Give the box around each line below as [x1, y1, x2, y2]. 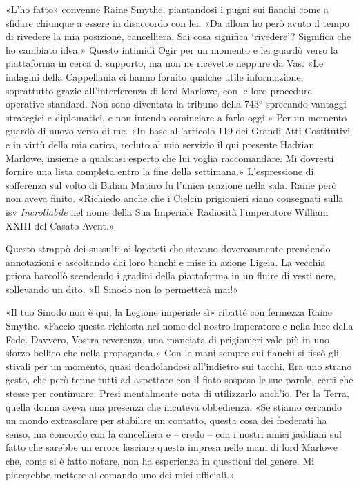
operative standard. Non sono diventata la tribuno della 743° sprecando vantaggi [6, 97, 347, 111]
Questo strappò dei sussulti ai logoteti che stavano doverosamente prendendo [6, 241, 331, 256]
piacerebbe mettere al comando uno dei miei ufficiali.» [6, 467, 235, 481]
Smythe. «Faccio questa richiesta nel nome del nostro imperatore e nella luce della [6, 318, 353, 333]
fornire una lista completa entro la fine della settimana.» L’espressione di [6, 164, 314, 179]
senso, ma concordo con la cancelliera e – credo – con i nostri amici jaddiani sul [6, 426, 342, 441]
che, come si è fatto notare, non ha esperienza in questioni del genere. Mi [6, 454, 315, 467]
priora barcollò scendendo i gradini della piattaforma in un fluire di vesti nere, [6, 268, 336, 283]
